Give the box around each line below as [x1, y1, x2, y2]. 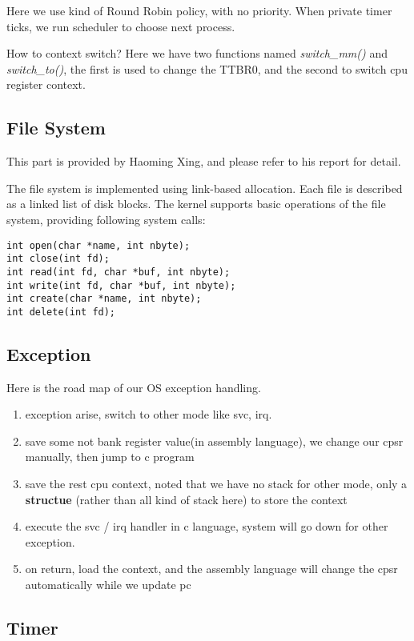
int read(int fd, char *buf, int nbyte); [6, 266, 231, 278]
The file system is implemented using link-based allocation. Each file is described [6, 179, 403, 196]
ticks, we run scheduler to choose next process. [6, 18, 235, 34]
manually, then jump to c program [25, 448, 195, 465]
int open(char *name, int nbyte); [6, 239, 191, 251]
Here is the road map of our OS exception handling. [6, 379, 261, 395]
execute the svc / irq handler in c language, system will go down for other [25, 518, 388, 535]
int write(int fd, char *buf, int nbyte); [6, 279, 236, 291]
